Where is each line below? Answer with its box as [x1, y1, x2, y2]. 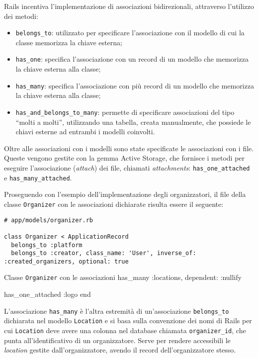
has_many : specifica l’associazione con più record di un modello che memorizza [15, 80, 254, 90]
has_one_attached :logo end [4, 289, 91, 299]
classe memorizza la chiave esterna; [15, 37, 122, 47]
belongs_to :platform [11, 241, 83, 249]
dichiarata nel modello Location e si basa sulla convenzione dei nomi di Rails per [4, 315, 252, 326]
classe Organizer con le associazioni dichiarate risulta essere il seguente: [4, 198, 224, 209]
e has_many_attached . [4, 172, 72, 182]
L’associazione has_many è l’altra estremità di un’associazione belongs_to [4, 305, 229, 316]
